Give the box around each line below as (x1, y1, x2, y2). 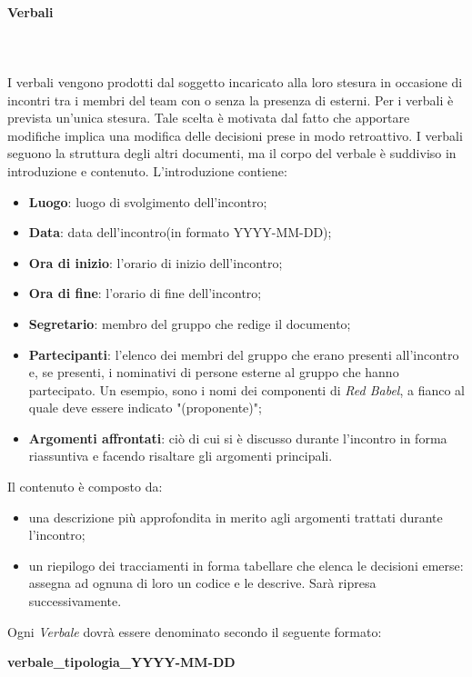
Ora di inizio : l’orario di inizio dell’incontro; (28, 253, 283, 272)
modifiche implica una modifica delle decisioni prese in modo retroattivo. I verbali (7, 125, 463, 144)
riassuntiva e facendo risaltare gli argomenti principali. (28, 446, 333, 465)
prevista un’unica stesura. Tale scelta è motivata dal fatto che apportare (7, 108, 410, 127)
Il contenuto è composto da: (7, 477, 163, 496)
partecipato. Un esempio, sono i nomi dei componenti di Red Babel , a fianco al (28, 380, 465, 399)
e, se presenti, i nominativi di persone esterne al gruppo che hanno (28, 363, 399, 382)
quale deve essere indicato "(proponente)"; (28, 398, 262, 417)
